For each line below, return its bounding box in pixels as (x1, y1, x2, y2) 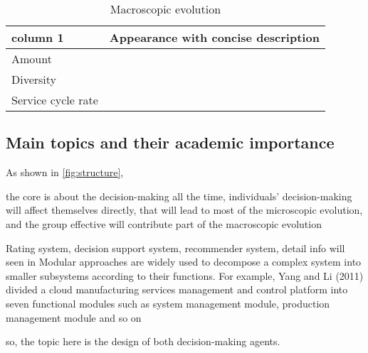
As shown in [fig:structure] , (6, 165, 124, 180)
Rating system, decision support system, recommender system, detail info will (6, 240, 345, 255)
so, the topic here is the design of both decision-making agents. (6, 334, 280, 349)
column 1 (11, 29, 64, 45)
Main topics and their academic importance (6, 131, 335, 153)
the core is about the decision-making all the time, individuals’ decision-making (6, 188, 352, 203)
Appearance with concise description (109, 29, 320, 45)
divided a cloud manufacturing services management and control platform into (6, 282, 348, 297)
